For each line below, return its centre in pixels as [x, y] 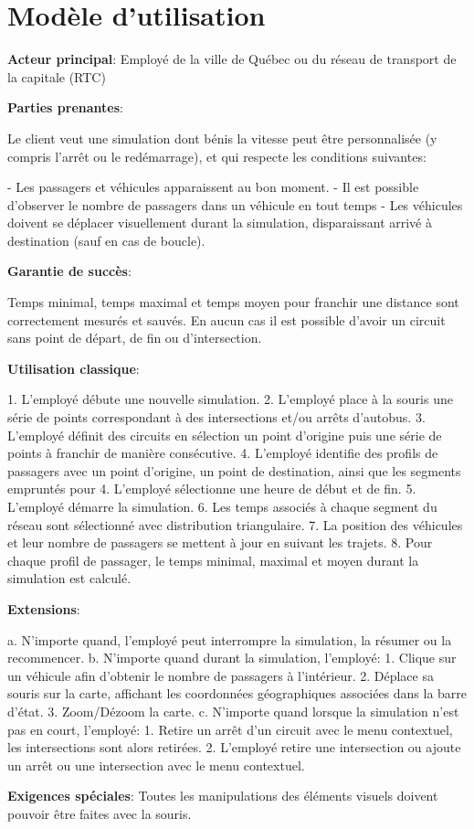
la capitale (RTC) [57, 76]
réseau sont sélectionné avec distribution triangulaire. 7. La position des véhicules [235, 524]
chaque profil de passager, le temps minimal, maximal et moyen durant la [213, 560]
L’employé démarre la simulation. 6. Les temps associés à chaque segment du [222, 506]
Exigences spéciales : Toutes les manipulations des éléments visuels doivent [223, 796]
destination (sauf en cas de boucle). [106, 240]
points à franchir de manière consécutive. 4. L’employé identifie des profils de [223, 453]
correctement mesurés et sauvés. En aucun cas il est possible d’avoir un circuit [226, 319]
